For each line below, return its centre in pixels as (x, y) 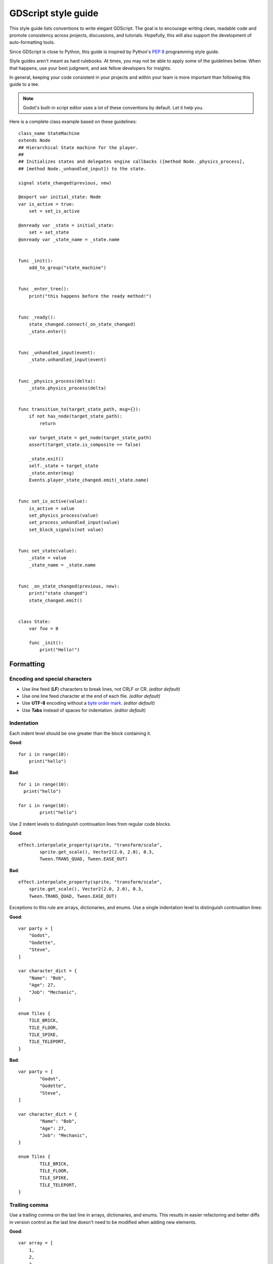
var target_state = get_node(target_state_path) (90, 438)
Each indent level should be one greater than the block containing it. (80, 733)
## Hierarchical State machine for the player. (78, 147)
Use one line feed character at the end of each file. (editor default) (91, 696)
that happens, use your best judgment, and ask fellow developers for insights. (90, 68)
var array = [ (36, 1243)
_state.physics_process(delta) (67, 388)
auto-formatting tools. (32, 42)
